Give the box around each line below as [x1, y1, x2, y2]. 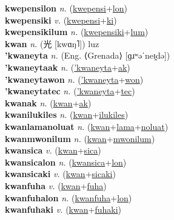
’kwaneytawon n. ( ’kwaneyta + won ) [5, 73, 144, 85]
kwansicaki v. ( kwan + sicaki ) [5, 167, 116, 180]
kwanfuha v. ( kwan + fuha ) [5, 179, 107, 192]
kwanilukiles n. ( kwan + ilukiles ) [5, 108, 129, 121]
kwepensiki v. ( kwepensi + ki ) [5, 13, 117, 26]
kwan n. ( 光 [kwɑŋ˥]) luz [5, 37, 99, 50]
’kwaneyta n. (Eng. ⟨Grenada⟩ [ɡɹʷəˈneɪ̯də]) [5, 49, 170, 62]
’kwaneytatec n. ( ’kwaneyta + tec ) [5, 85, 135, 97]
